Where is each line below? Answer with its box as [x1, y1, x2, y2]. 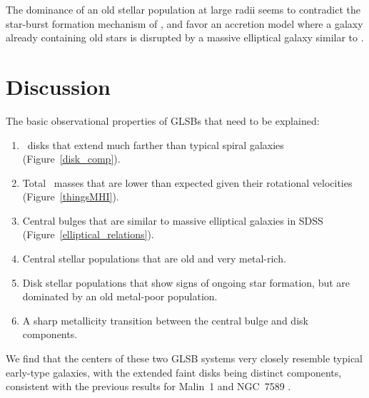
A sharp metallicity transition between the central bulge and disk [22, 312, 308, 327]
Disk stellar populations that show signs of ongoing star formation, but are [22, 275, 350, 290]
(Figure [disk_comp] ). [22, 151, 121, 166]
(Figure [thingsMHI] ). [22, 189, 119, 204]
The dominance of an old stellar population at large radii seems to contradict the [6, 2, 360, 16]
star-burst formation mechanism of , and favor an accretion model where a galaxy [6, 16, 363, 31]
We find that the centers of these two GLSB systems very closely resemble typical [6, 351, 363, 366]
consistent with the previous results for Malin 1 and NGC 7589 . [6, 379, 291, 394]
